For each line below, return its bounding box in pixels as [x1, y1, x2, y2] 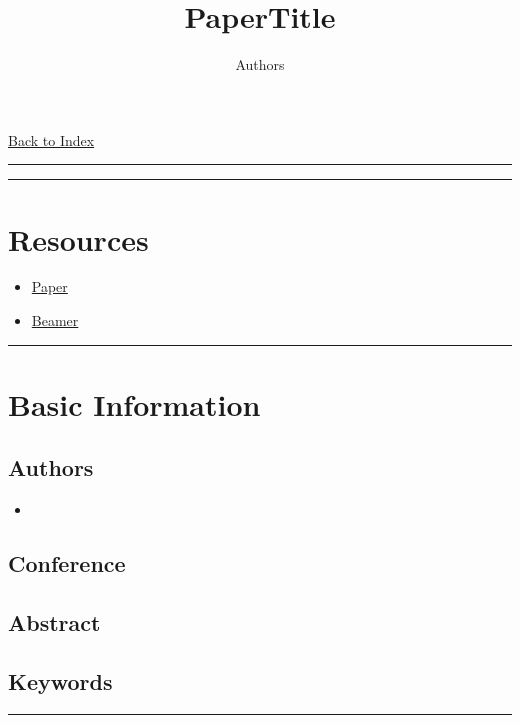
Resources [8, 218, 149, 259]
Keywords [8, 665, 113, 696]
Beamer [31, 310, 79, 331]
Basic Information [8, 383, 261, 424]
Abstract [8, 606, 101, 637]
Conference [8, 548, 126, 579]
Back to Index [8, 129, 95, 150]
